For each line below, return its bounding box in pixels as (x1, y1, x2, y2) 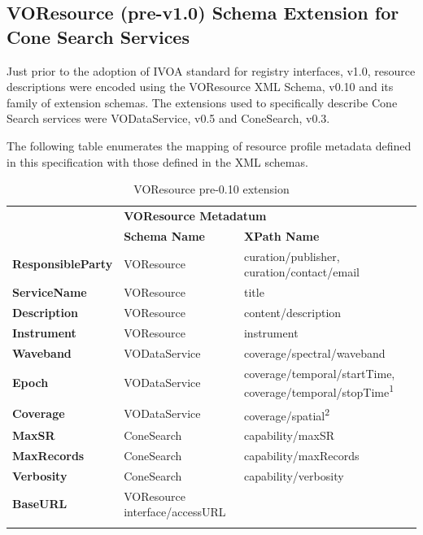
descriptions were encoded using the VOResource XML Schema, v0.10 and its (7, 78, 394, 95)
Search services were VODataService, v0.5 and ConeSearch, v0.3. (7, 110, 330, 127)
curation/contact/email (243, 263, 360, 281)
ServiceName (12, 284, 87, 301)
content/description (243, 303, 342, 320)
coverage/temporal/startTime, (243, 364, 395, 381)
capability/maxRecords (243, 446, 360, 463)
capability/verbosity (243, 467, 344, 484)
